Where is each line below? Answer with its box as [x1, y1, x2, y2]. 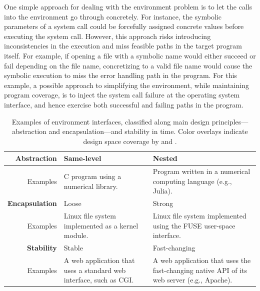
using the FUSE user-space [152, 220, 235, 230]
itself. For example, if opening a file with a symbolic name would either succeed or [4, 50, 256, 60]
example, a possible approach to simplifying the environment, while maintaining [4, 79, 249, 90]
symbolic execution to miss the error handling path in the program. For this [4, 70, 237, 80]
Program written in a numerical [152, 166, 250, 176]
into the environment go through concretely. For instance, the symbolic [4, 11, 221, 21]
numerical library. [63, 180, 118, 191]
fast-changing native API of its [152, 264, 247, 275]
